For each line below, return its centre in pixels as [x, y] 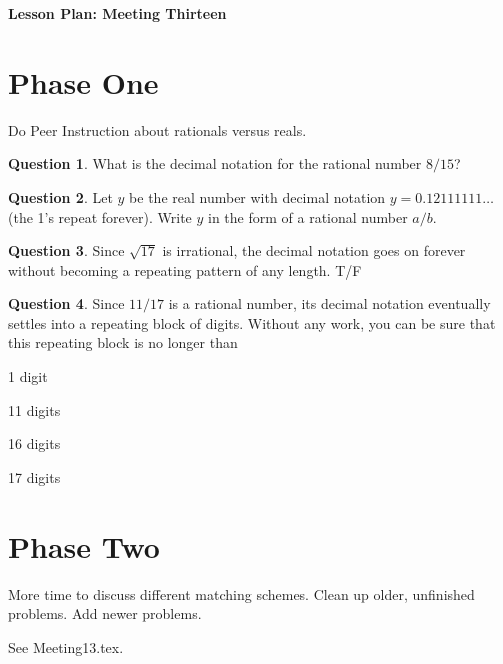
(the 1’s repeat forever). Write [100, 216]
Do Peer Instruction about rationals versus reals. [157, 129]
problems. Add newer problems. [105, 613]
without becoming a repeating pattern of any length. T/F [185, 269]
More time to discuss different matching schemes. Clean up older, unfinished [241, 593]
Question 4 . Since [66, 303]
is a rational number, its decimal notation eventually [329, 303]
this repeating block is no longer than [123, 342]
